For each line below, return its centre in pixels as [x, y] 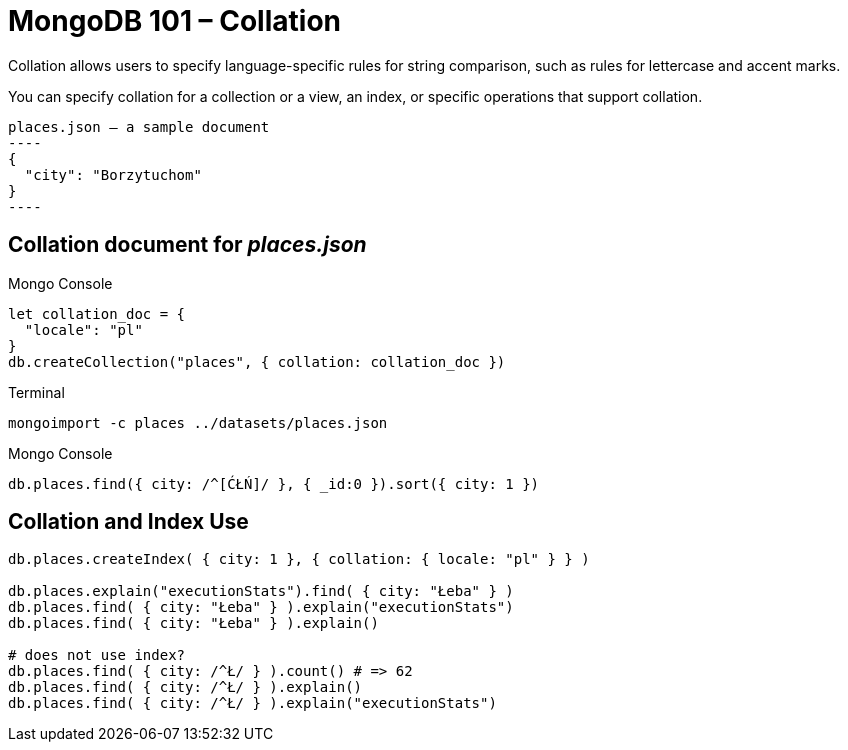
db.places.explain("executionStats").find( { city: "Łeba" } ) [261, 591]
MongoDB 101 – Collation [174, 21]
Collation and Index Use [128, 522]
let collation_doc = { [97, 313]
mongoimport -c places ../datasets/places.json [198, 422]
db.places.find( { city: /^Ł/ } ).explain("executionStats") [252, 703]
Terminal [36, 392]
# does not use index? [97, 655]
